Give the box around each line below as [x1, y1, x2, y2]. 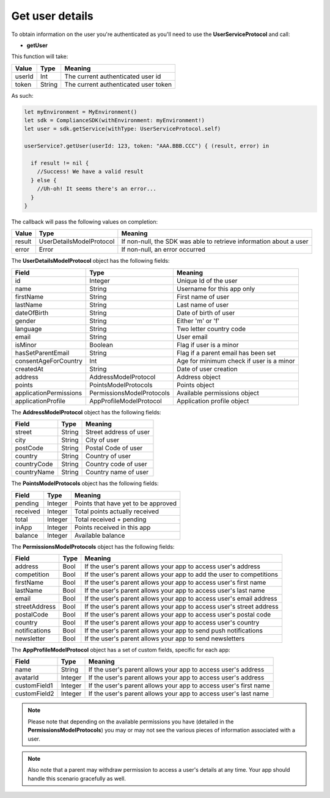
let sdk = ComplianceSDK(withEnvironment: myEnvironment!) [24, 117, 205, 124]
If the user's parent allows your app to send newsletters [84, 634, 245, 643]
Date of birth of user [176, 309, 235, 317]
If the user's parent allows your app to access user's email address [84, 594, 277, 602]
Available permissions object [176, 389, 259, 397]
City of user [86, 436, 119, 444]
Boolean [89, 340, 113, 349]
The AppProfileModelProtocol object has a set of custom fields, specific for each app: [11, 646, 230, 653]
